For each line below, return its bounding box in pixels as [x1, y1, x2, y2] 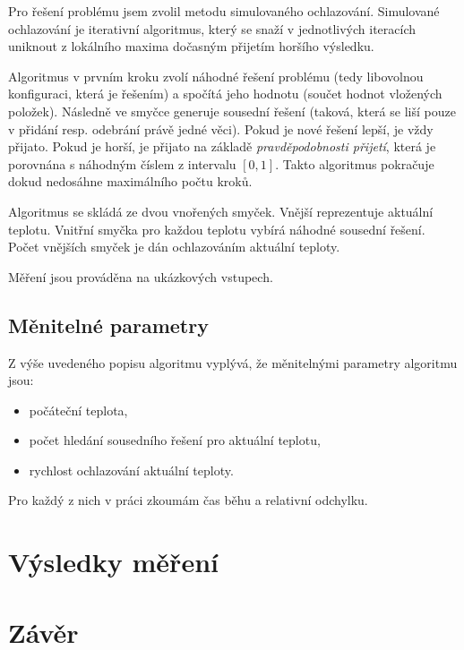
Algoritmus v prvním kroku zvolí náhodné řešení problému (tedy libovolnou [8, 66, 424, 85]
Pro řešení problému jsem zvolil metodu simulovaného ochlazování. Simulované [8, 2, 440, 20]
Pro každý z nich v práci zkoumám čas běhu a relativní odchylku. [8, 491, 368, 509]
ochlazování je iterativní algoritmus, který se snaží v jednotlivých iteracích [8, 19, 416, 38]
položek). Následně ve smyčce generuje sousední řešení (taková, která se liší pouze [8, 101, 456, 120]
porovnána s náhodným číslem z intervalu [8, 154, 236, 173]
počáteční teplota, [29, 400, 128, 419]
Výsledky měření [8, 543, 219, 580]
